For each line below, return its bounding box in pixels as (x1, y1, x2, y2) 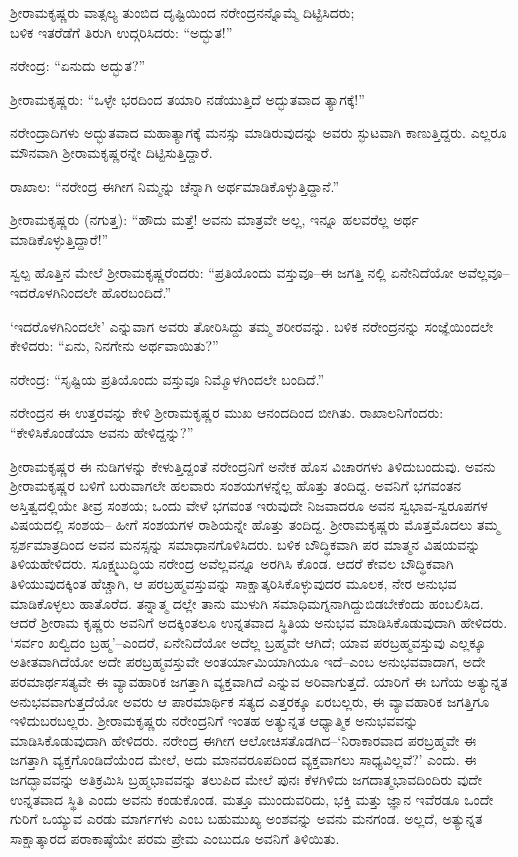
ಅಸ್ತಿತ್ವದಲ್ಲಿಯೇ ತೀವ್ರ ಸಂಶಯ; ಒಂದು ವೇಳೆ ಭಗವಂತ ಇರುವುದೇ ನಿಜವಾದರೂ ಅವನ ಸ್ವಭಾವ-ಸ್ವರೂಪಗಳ (10, 494, 488, 515)
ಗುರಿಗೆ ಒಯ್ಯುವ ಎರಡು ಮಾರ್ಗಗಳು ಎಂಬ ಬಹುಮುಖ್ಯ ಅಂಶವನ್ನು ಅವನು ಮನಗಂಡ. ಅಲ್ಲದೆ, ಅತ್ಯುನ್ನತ (10, 808, 483, 829)
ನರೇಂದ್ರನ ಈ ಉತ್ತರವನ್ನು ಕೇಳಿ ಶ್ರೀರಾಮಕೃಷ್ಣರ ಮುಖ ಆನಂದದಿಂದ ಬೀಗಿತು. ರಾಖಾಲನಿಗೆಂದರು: (10, 402, 444, 423)
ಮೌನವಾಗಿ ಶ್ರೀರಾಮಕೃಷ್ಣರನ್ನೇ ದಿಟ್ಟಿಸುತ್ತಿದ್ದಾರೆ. (10, 141, 213, 162)
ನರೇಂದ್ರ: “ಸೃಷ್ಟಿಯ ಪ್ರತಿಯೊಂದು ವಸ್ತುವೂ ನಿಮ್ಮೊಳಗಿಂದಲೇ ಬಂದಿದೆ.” (10, 368, 325, 389)
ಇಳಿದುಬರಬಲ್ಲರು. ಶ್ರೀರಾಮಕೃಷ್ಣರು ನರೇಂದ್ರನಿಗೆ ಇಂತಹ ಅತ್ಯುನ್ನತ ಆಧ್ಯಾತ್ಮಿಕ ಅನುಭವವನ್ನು (10, 710, 419, 731)
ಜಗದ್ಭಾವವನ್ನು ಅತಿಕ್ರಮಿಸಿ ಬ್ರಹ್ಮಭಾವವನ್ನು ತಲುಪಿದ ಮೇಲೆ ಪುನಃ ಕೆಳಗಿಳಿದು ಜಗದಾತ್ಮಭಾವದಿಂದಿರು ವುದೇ (10, 769, 483, 789)
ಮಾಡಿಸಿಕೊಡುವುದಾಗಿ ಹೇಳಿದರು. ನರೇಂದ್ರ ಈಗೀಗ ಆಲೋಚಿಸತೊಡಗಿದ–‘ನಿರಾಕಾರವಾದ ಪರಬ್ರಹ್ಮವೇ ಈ (10, 729, 477, 750)
